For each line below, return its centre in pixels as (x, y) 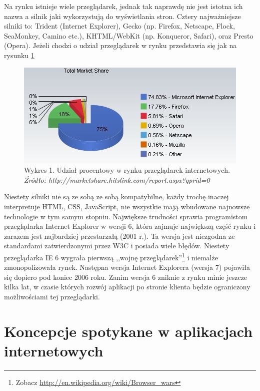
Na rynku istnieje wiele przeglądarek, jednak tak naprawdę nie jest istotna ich (123, 6)
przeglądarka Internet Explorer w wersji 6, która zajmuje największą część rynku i (130, 226)
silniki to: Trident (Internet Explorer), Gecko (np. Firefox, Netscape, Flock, (119, 26)
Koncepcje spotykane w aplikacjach (128, 331)
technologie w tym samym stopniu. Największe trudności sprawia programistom (126, 216)
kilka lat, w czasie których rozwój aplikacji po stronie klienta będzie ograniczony (127, 287)
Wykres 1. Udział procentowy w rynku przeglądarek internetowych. (127, 170)
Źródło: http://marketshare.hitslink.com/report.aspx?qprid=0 (117, 179)
